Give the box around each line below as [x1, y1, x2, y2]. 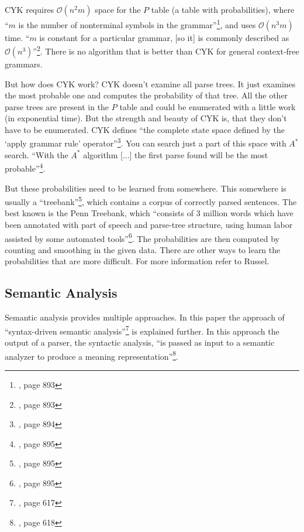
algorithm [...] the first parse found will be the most [83, 148, 268, 161]
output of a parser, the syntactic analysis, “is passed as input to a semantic [5, 336, 275, 349]
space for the [95, 4, 141, 15]
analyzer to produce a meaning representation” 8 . [5, 348, 178, 362]
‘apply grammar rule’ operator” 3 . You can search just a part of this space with [5, 135, 286, 149]
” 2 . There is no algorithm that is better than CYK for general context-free [33, 43, 299, 57]
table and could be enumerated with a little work [119, 100, 296, 112]
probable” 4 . [5, 161, 46, 174]
